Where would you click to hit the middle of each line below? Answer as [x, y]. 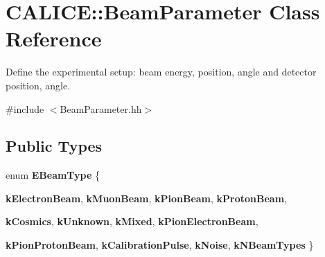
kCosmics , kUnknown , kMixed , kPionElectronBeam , [132, 221]
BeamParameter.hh [101, 108]
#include [25, 108]
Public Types [54, 146]
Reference [54, 38]
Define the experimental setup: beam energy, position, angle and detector [161, 72]
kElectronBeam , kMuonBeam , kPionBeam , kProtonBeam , [146, 198]
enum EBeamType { [53, 175]
